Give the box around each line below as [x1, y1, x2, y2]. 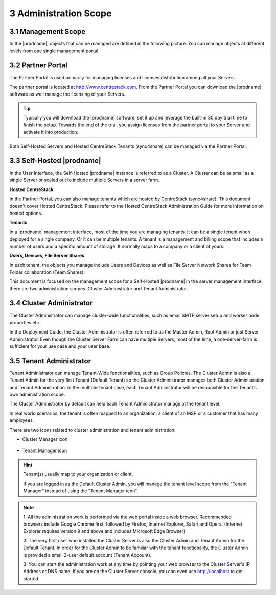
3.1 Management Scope [9, 27, 86, 36]
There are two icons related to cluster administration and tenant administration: [9, 426, 176, 433]
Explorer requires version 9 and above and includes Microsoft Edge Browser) [23, 528, 186, 534]
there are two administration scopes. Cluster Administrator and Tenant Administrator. [9, 285, 189, 292]
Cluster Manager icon [22, 436, 68, 442]
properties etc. [9, 319, 41, 325]
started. [23, 575, 40, 582]
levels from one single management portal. [9, 47, 100, 54]
